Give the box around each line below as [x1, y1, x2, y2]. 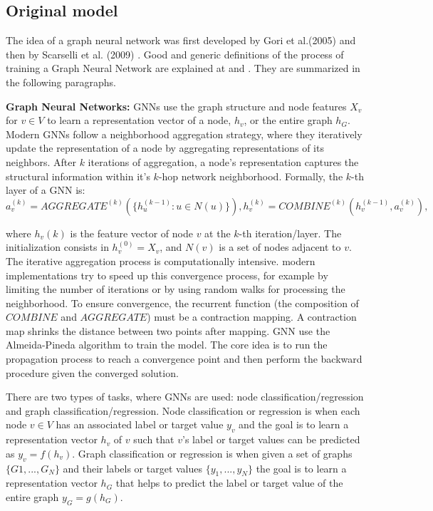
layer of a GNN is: [6, 182, 85, 197]
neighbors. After [6, 154, 76, 169]
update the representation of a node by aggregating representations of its [6, 140, 324, 155]
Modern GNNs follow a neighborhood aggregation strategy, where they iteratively [6, 126, 362, 141]
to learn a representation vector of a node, [47, 113, 231, 128]
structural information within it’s [6, 168, 150, 183]
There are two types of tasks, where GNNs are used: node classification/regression [6, 389, 364, 404]
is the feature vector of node [70, 225, 193, 240]
